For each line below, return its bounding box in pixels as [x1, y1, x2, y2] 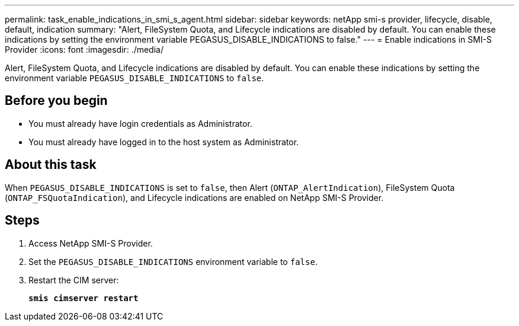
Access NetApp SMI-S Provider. [28, 238, 153, 248]
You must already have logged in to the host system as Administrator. [28, 136, 299, 147]
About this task [5, 157, 97, 172]
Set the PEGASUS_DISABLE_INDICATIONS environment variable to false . [28, 256, 318, 267]
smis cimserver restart [28, 293, 139, 303]
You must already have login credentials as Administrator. [28, 118, 252, 129]
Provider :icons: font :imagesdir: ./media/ [5, 44, 164, 55]
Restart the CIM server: [28, 274, 119, 285]
